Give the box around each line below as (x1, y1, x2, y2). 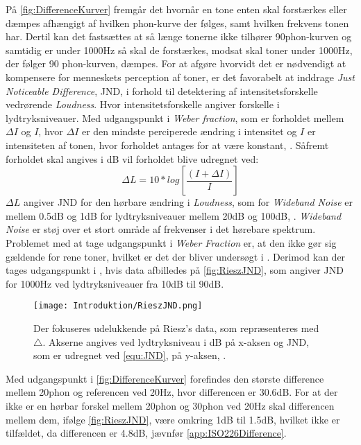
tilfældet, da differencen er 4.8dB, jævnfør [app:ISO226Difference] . (6, 426, 287, 440)
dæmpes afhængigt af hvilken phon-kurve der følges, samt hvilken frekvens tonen (6, 15, 349, 30)
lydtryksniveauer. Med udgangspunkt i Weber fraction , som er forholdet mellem (6, 110, 344, 125)
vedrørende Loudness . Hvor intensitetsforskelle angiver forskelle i (6, 97, 280, 112)
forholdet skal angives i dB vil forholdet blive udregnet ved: (6, 151, 259, 166)
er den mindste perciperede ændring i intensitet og (81, 124, 297, 139)
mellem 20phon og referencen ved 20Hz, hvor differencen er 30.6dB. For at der (6, 385, 338, 399)
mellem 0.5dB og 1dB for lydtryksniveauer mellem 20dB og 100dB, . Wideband (6, 208, 342, 222)
